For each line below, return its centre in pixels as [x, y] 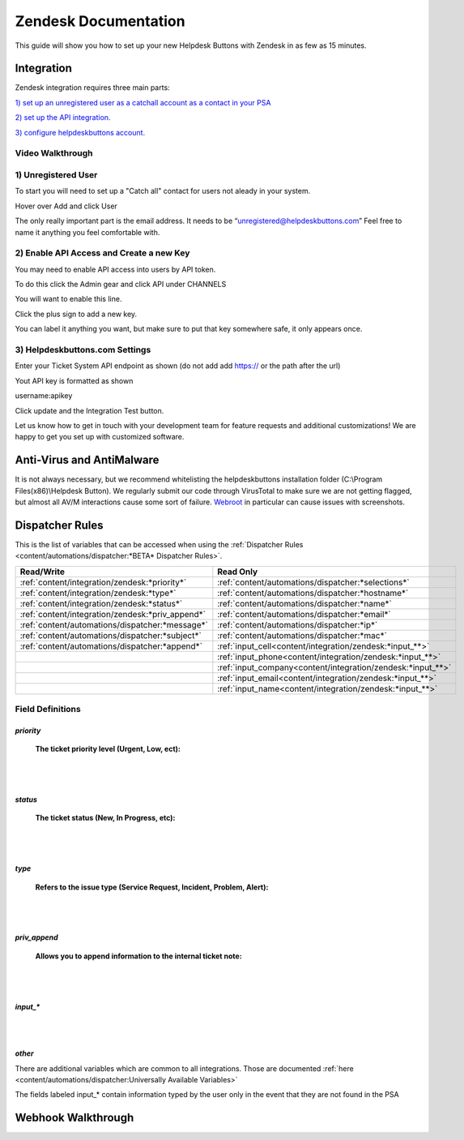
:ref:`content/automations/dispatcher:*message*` [114, 624]
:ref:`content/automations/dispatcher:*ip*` [298, 624]
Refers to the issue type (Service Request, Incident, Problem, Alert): [152, 887]
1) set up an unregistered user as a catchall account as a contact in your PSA [143, 102]
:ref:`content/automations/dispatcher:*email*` [304, 614]
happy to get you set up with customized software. [100, 437]
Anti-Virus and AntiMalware [87, 460]
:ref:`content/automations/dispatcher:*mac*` [302, 635]
